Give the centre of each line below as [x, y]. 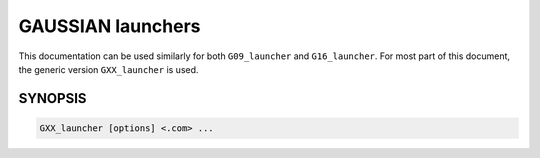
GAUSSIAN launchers [109, 26]
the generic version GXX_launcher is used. [108, 69]
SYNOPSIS [52, 98]
